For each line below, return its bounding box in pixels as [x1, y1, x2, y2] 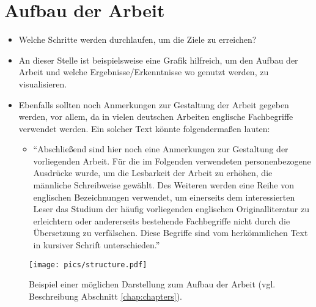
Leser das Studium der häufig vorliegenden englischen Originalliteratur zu [33, 202, 310, 215]
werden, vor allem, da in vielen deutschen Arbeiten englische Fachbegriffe [18, 110, 293, 123]
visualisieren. [18, 77, 67, 90]
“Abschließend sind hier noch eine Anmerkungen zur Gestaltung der [33, 142, 288, 155]
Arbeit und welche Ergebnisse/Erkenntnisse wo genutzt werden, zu [18, 65, 269, 78]
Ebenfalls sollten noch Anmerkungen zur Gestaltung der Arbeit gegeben [18, 98, 289, 111]
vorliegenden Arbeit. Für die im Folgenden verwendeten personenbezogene [33, 154, 311, 167]
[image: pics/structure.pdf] [29, 260, 147, 269]
